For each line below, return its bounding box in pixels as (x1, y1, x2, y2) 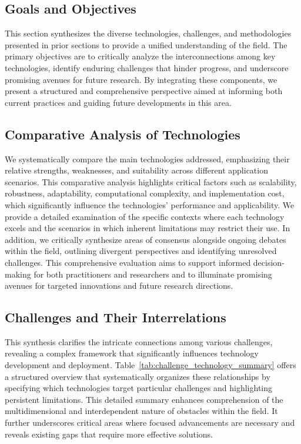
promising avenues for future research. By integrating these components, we (5, 73, 277, 85)
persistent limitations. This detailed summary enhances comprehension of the (5, 393, 283, 405)
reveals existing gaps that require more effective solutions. (5, 428, 213, 440)
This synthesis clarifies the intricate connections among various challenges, (5, 335, 273, 348)
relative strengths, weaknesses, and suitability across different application (5, 164, 268, 176)
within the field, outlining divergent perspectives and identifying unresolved (5, 245, 277, 257)
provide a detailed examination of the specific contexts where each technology (5, 210, 285, 222)
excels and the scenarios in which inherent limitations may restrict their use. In (5, 222, 290, 234)
